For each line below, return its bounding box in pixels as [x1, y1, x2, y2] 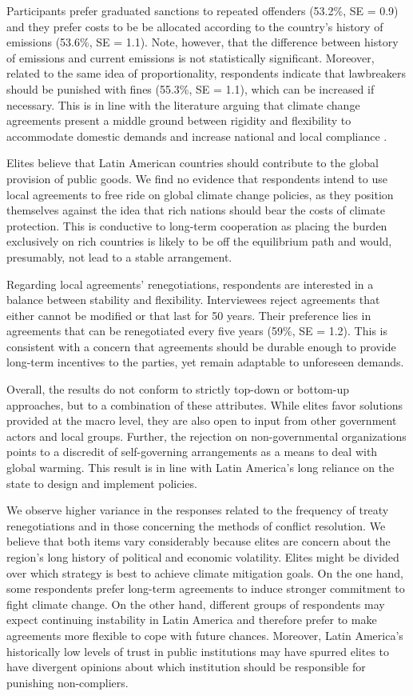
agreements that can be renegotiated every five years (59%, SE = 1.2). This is [6, 322, 387, 339]
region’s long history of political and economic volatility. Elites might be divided [6, 549, 399, 565]
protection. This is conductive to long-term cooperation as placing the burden [6, 217, 387, 234]
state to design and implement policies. [6, 474, 197, 491]
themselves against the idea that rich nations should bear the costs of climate [6, 202, 385, 218]
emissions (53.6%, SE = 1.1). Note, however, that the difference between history [6, 34, 399, 50]
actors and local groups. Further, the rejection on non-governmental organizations [6, 427, 407, 444]
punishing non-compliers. [6, 674, 129, 690]
